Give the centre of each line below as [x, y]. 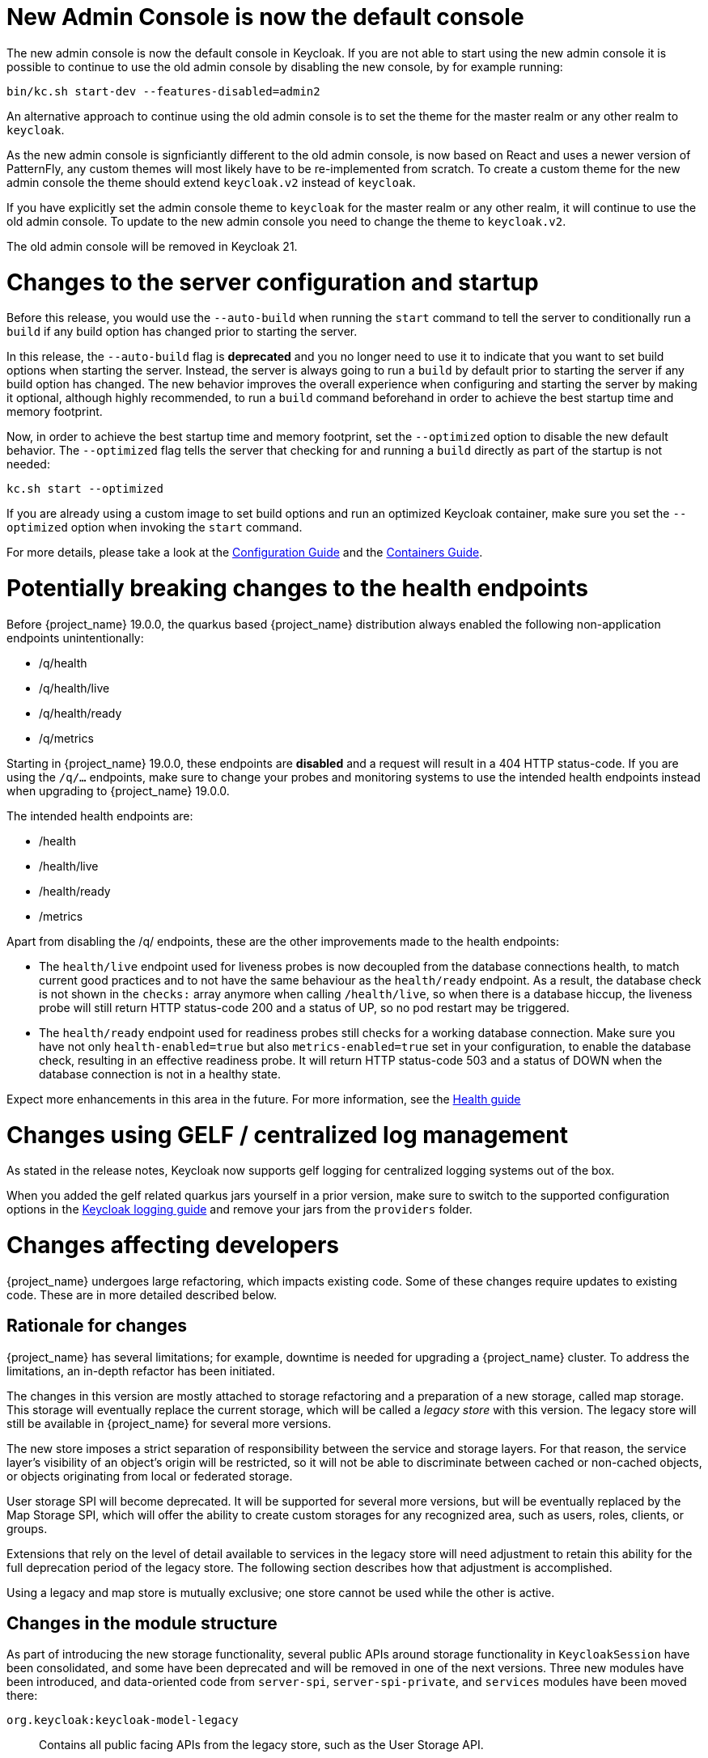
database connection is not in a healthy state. [160, 1074]
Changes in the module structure [142, 1624]
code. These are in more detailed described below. [142, 1294]
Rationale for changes [97, 1326]
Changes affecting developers [173, 1245]
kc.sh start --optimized [85, 489]
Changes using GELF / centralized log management [287, 1135]
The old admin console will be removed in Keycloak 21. [152, 246]
